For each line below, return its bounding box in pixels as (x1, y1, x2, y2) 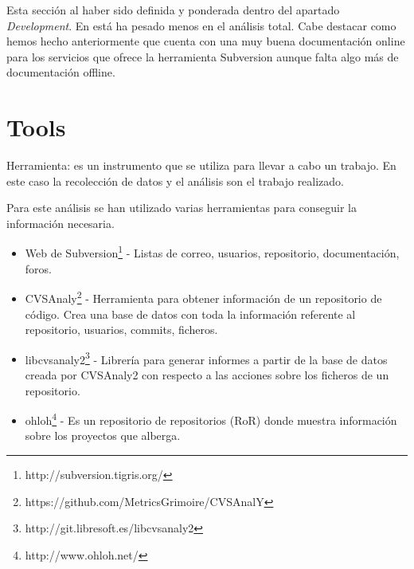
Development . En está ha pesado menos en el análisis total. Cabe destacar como (6, 17, 396, 33)
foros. (25, 260, 52, 277)
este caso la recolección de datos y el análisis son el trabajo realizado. (6, 172, 345, 189)
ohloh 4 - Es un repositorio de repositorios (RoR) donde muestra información (25, 410, 397, 428)
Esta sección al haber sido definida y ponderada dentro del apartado (6, 2, 340, 18)
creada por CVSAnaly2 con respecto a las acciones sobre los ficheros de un (25, 367, 389, 383)
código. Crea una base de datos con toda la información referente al (25, 305, 356, 322)
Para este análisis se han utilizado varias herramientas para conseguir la (6, 199, 357, 216)
